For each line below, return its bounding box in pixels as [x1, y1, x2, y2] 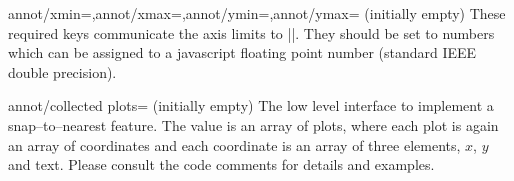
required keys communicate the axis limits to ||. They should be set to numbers [8, 22, 495, 43]
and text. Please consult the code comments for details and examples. [8, 154, 435, 175]
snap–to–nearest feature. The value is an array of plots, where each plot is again [8, 114, 499, 135]
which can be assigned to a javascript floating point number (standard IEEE [8, 42, 477, 63]
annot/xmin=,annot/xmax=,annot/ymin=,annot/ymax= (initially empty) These [8, 3, 506, 23]
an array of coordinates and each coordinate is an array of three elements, [8, 134, 461, 155]
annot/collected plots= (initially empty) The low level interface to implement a [8, 95, 494, 116]
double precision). [8, 61, 117, 82]
